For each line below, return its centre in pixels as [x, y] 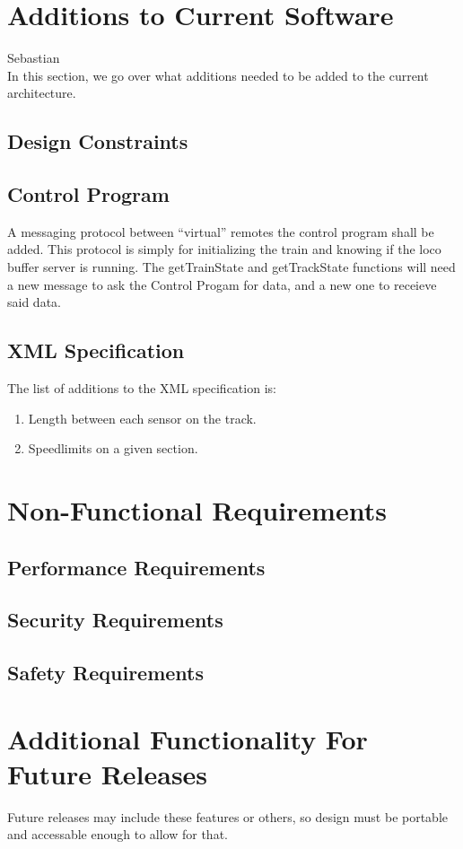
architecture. [42, 93]
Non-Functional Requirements [197, 510]
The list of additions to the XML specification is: [142, 388]
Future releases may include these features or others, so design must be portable [228, 816]
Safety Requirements [106, 673]
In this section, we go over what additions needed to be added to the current [218, 75]
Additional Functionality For [188, 738]
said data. [34, 302]
